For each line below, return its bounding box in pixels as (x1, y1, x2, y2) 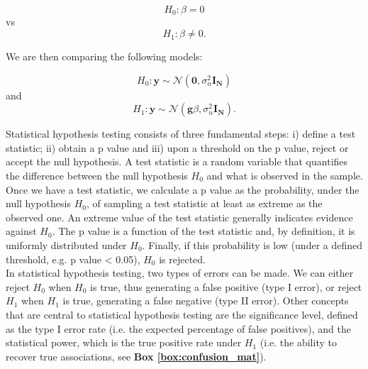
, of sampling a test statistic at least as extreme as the (86, 196, 323, 211)
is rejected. (159, 251, 206, 266)
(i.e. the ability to (260, 335, 337, 350)
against (6, 224, 37, 238)
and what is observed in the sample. (206, 168, 363, 183)
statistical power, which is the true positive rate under (6, 335, 242, 350)
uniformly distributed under (6, 237, 127, 252)
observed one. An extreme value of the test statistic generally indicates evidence (6, 209, 353, 224)
